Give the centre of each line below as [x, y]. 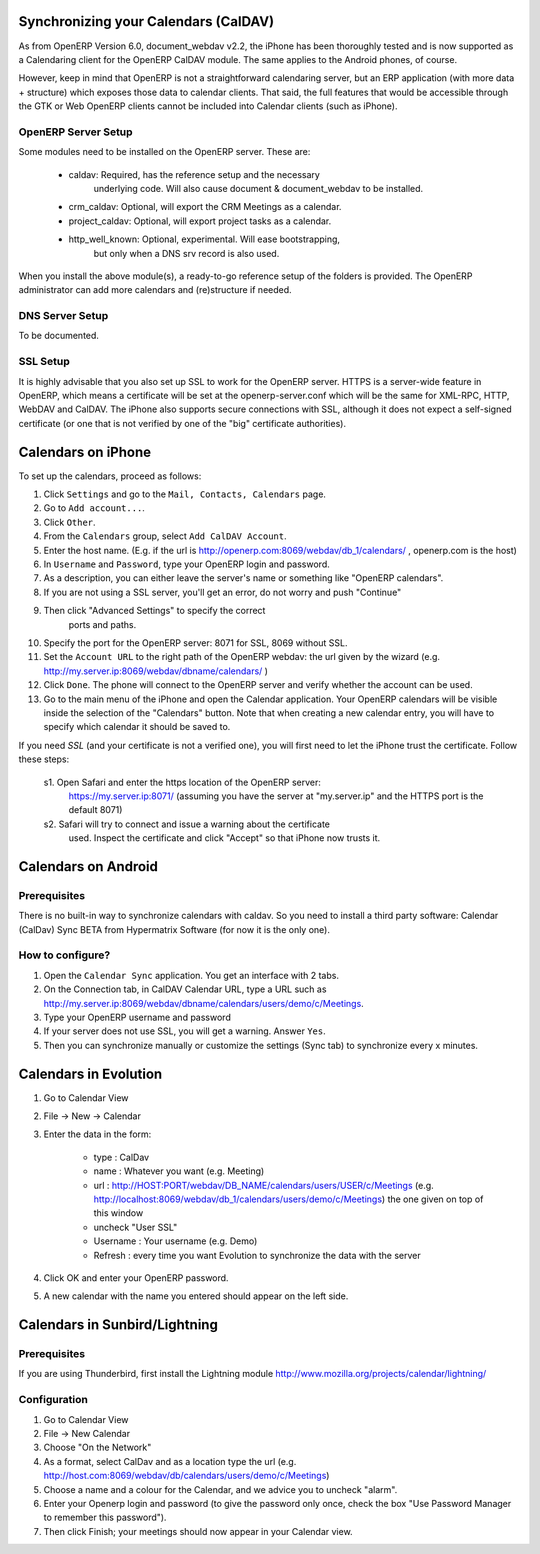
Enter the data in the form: [97, 1134]
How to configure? [64, 955]
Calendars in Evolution [90, 1073]
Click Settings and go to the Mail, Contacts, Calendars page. [185, 494]
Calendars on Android [88, 866]
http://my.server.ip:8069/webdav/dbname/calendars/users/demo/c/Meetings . [203, 1003]
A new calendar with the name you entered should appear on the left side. [196, 1296]
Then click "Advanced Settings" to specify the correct [154, 611]
